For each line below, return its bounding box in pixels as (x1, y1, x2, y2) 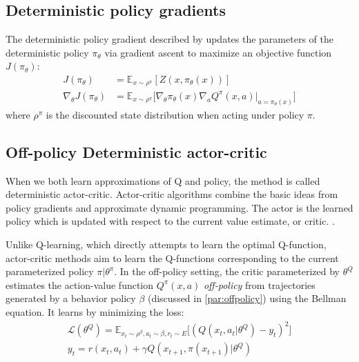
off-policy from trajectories (203, 277, 316, 292)
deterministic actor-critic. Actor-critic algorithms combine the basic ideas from (6, 187, 338, 201)
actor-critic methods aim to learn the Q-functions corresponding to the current (6, 250, 339, 265)
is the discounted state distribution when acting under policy (46, 107, 304, 121)
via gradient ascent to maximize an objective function (104, 45, 332, 59)
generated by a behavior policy (6, 291, 136, 305)
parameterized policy (6, 264, 94, 279)
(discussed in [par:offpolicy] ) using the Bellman (147, 291, 347, 305)
